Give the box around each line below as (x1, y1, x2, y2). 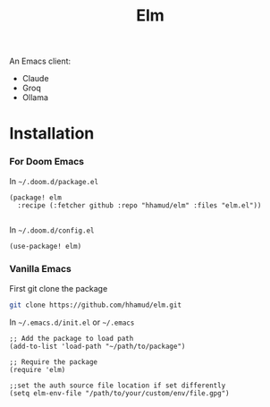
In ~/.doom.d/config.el (9, 225, 95, 235)
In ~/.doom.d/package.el (9, 175, 99, 186)
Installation (9, 123, 95, 144)
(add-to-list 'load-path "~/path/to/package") (9, 342, 186, 351)
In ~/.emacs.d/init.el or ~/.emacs (9, 317, 135, 327)
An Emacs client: (9, 55, 72, 67)
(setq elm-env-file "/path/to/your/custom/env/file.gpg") (9, 388, 230, 398)
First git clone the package (9, 283, 108, 293)
